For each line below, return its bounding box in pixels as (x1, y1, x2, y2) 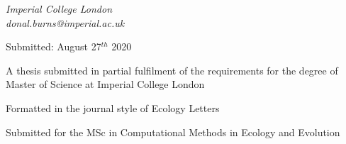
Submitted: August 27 (6, 39, 101, 54)
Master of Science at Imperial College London (6, 77, 205, 92)
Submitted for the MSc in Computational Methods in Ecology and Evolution (6, 124, 340, 139)
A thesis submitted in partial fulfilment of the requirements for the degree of (6, 62, 338, 77)
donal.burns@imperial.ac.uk (6, 15, 125, 30)
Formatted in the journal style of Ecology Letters (6, 100, 220, 115)
